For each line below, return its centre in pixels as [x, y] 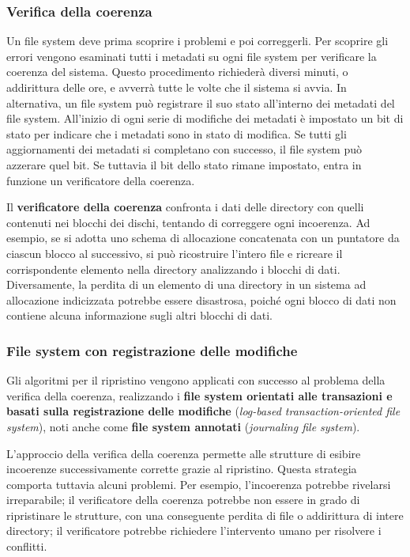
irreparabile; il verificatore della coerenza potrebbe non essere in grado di [183, 500]
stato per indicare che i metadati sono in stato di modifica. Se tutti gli [177, 133]
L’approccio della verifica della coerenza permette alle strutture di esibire [184, 453]
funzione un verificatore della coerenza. [101, 180]
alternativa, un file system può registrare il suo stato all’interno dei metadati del [201, 102]
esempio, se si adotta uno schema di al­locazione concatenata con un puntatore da [203, 238]
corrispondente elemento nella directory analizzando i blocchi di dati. [173, 269]
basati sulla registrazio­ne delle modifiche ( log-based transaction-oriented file [203, 411]
